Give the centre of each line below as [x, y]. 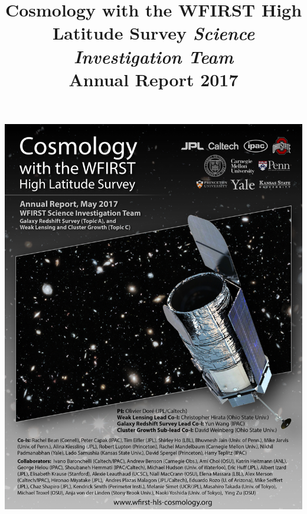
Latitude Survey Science [153, 33]
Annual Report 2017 [153, 79]
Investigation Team [153, 56]
